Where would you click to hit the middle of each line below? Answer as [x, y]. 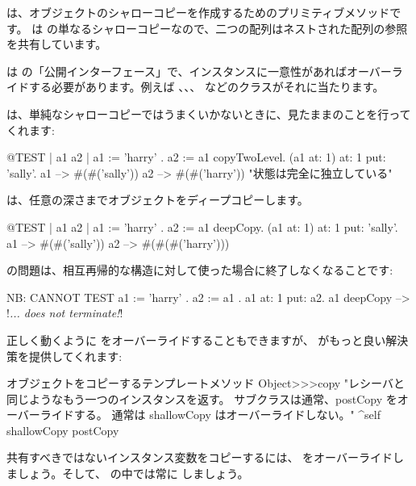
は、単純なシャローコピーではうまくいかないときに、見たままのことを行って [209, 113]
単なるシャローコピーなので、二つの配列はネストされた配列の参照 [233, 28]
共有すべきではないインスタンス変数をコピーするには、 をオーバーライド [200, 457]
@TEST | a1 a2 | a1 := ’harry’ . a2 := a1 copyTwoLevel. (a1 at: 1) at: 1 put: [196, 157]
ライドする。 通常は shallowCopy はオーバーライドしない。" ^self [210, 415]
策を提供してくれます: [64, 356]
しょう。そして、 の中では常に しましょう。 [133, 473]
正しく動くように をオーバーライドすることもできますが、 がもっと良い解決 [208, 339]
